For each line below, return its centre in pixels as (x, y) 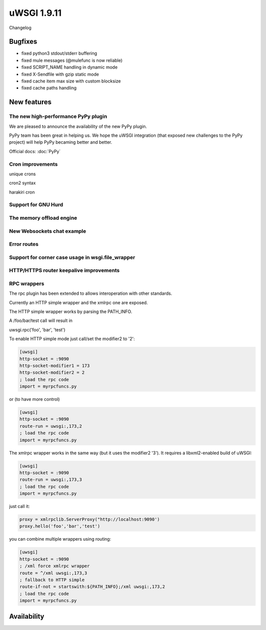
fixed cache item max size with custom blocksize (71, 81)
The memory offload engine (43, 218)
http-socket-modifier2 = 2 (52, 373)
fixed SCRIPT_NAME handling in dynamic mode (69, 67)
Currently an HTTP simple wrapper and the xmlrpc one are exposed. (79, 302)
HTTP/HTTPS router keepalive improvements (65, 271)
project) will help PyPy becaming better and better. (61, 142)
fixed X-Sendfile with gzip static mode (60, 74)
